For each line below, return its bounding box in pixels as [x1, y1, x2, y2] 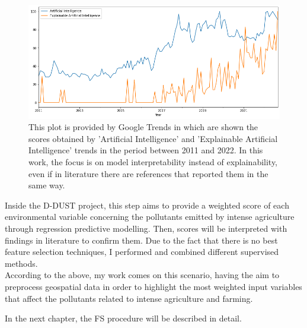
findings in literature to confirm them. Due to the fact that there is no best [5, 234, 278, 246]
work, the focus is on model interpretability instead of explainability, [28, 155, 278, 168]
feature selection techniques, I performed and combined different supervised [5, 245, 279, 258]
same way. [28, 179, 65, 191]
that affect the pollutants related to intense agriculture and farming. [5, 292, 253, 304]
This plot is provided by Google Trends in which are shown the [28, 121, 258, 133]
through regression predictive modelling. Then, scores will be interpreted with [5, 222, 287, 234]
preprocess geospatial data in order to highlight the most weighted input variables [5, 280, 302, 292]
